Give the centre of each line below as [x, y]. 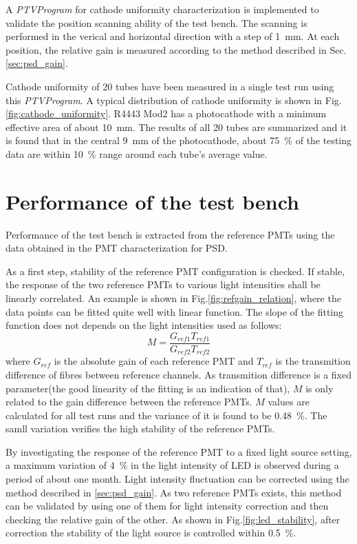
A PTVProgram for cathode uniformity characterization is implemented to [162, 9]
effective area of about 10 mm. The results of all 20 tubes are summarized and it [176, 127]
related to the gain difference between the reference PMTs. [129, 402]
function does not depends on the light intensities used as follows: [144, 325]
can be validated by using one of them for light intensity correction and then [167, 506]
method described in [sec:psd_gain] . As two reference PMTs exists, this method [174, 492]
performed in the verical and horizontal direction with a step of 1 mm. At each [173, 36]
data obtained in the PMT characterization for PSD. [117, 248]
